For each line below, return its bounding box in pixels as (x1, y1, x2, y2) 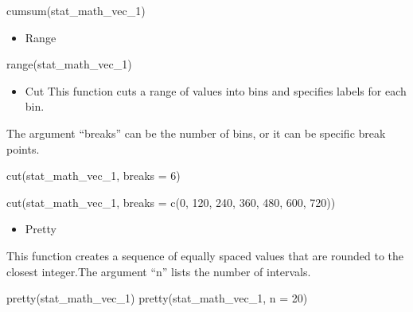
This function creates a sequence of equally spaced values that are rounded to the (6, 247, 404, 263)
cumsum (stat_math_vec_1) (6, 2, 146, 18)
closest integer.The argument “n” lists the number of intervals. (6, 263, 311, 279)
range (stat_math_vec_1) (6, 56, 132, 72)
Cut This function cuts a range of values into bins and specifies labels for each (25, 82, 407, 99)
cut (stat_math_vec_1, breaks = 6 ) (6, 167, 181, 184)
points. (6, 140, 40, 157)
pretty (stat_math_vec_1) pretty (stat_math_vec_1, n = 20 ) (6, 290, 308, 306)
